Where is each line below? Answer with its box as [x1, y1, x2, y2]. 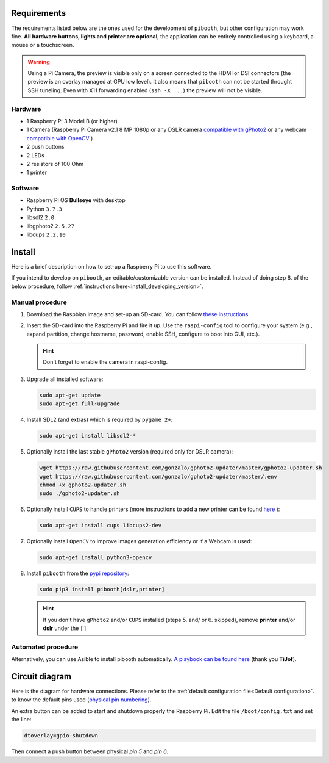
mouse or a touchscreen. [11, 42, 74, 49]
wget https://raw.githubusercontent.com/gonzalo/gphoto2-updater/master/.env [39, 473, 277, 480]
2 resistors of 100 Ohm [26, 160, 84, 167]
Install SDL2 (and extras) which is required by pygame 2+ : [26, 416, 173, 424]
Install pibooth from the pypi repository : [26, 570, 129, 577]
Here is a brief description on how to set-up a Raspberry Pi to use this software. [11, 262, 212, 270]
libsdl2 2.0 [26, 214, 55, 221]
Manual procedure [11, 298, 67, 306]
